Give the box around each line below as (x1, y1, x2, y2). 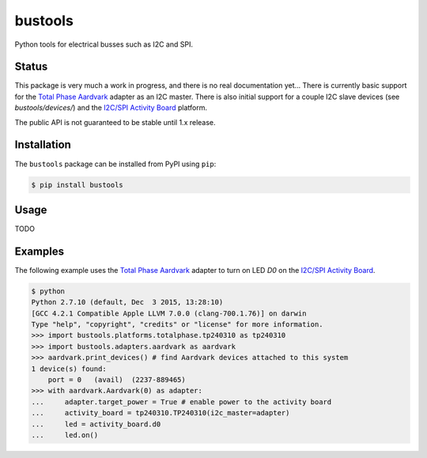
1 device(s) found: (31, 364, 107, 373)
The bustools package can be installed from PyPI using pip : (14, 159, 217, 168)
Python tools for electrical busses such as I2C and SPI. (14, 40, 194, 49)
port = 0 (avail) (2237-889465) (47, 376, 186, 384)
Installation (14, 138, 71, 152)
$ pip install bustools (31, 180, 124, 189)
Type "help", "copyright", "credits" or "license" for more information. (31, 320, 323, 329)
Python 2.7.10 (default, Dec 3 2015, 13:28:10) (31, 297, 224, 307)
